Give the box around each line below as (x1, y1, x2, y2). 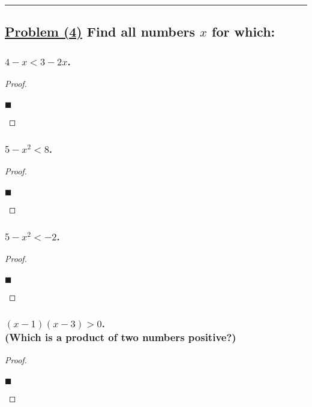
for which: (212, 22, 275, 41)
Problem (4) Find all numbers (5, 22, 195, 41)
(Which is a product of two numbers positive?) (5, 330, 236, 345)
